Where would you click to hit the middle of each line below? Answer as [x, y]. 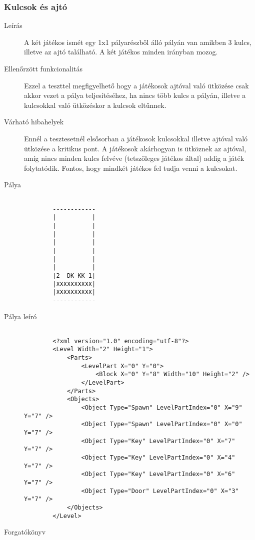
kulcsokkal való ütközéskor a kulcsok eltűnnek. [95, 105]
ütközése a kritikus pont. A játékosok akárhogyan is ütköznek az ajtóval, [135, 148]
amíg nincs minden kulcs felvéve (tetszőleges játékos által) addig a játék [134, 158]
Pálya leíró [20, 316]
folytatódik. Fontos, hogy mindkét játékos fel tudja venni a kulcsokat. [131, 168]
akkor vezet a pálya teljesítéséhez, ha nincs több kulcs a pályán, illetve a [135, 95]
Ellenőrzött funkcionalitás [43, 68]
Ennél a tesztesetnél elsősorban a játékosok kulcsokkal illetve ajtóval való [136, 138]
